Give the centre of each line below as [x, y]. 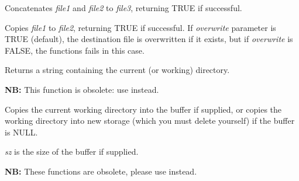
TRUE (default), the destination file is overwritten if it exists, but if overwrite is [149, 39]
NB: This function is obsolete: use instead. [82, 89]
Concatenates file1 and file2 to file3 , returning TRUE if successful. [123, 8]
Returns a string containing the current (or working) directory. [117, 70]
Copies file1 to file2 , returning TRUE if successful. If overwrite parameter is [140, 27]
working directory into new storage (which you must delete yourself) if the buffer [150, 121]
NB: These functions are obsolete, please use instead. [101, 171]
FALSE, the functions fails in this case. [75, 50]
